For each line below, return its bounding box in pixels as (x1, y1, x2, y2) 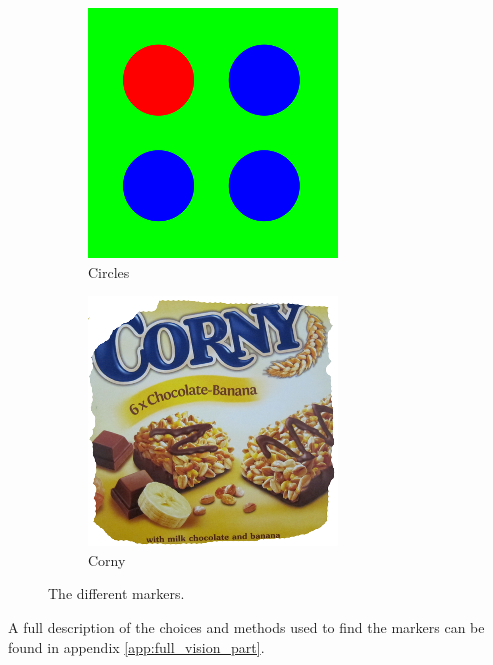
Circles (88, 261, 130, 282)
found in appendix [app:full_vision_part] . (8, 636, 265, 657)
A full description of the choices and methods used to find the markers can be (8, 616, 485, 637)
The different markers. (48, 583, 185, 604)
